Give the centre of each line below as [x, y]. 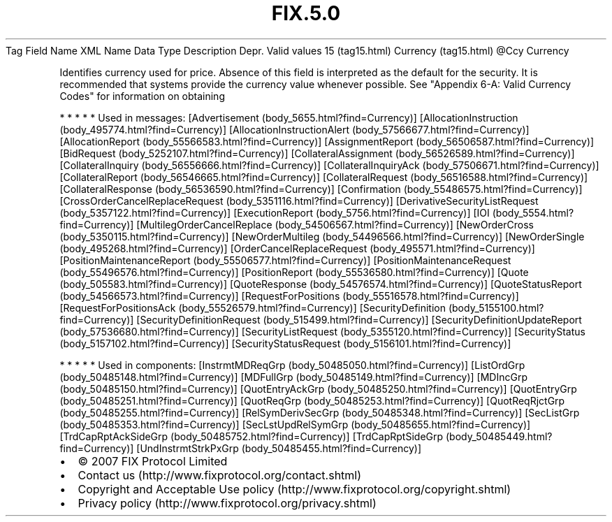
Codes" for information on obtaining [142, 96]
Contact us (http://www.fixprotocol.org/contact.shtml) [220, 475]
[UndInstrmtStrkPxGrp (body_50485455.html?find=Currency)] [279, 448]
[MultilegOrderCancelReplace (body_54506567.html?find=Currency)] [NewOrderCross [335, 224]
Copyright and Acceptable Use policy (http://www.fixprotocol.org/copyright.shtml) [294, 489]
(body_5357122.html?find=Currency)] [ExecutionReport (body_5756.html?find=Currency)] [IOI [275, 212]
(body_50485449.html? [499, 436]
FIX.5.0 [306, 13]
